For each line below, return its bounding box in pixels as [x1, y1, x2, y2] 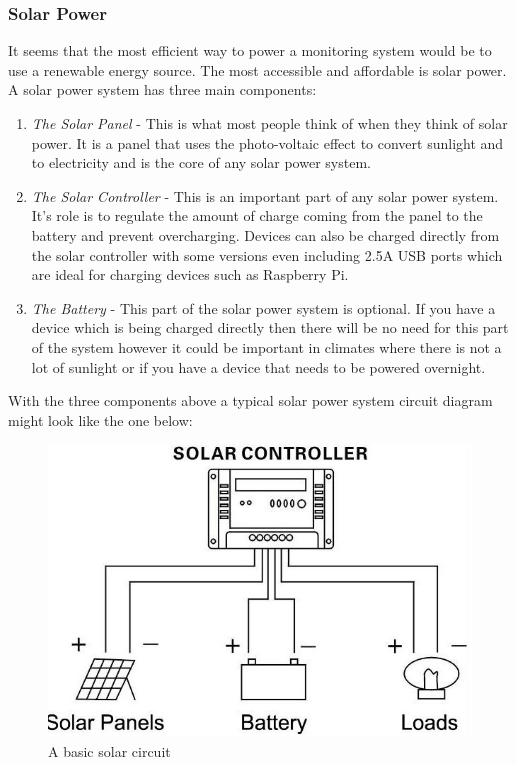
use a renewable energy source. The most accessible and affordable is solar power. [8, 59, 507, 80]
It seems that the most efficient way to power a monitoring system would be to [8, 40, 492, 61]
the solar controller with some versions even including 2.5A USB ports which [31, 244, 503, 265]
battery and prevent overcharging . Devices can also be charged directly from [31, 224, 500, 245]
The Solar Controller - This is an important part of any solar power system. [31, 185, 499, 206]
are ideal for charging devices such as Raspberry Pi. [31, 264, 349, 285]
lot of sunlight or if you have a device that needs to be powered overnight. [31, 356, 486, 377]
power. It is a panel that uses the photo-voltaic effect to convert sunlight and [31, 132, 504, 153]
